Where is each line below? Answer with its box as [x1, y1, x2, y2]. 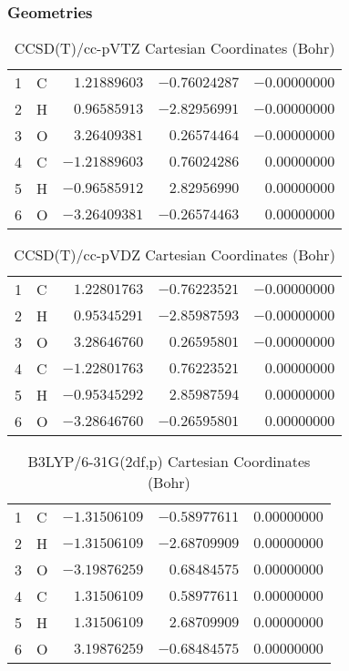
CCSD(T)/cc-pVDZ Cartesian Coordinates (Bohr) [14, 244, 335, 265]
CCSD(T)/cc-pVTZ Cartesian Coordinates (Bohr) [14, 37, 335, 58]
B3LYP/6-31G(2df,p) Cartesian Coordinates [27, 451, 311, 472]
